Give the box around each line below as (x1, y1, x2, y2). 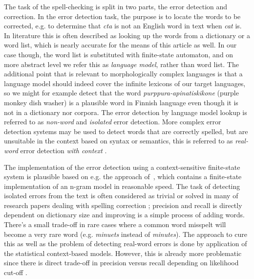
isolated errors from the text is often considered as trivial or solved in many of (4, 190, 238, 201)
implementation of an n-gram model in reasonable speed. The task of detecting (4, 181, 240, 191)
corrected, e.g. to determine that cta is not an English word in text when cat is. (4, 21, 242, 31)
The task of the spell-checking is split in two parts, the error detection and (4, 1, 228, 11)
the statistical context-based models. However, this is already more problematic (4, 248, 242, 258)
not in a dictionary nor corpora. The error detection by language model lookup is (4, 107, 247, 117)
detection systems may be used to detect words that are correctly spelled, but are (4, 126, 248, 136)
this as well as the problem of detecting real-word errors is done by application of (4, 238, 247, 249)
